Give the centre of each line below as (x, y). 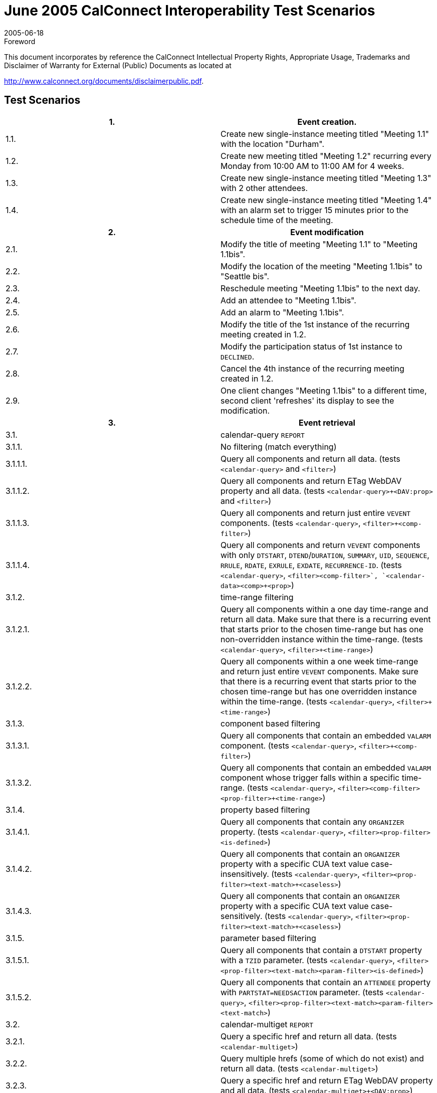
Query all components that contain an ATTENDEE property (326, 982)
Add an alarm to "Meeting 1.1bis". (282, 312)
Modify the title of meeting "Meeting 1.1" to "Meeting (319, 244)
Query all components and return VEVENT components (320, 545)
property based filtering (265, 809)
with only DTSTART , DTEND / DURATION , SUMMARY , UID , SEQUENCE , (325, 555)
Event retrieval (327, 422)
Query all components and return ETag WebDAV (311, 481)
